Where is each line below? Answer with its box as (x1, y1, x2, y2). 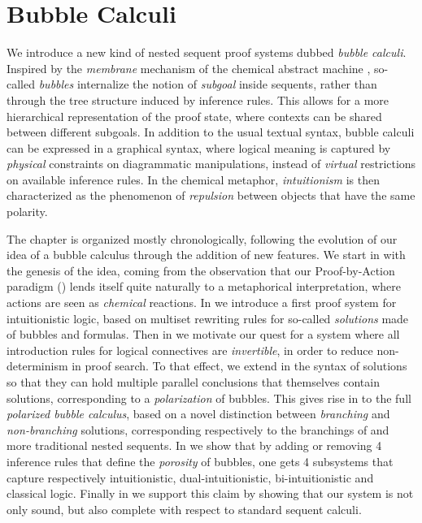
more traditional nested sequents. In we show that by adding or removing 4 (7, 437, 382, 454)
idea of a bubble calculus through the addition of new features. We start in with (7, 246, 406, 263)
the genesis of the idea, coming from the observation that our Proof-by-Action (7, 261, 395, 279)
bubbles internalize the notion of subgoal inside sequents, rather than (38, 76, 377, 93)
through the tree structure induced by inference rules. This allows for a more (7, 91, 389, 108)
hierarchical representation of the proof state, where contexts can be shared (7, 107, 382, 124)
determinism (7, 357, 68, 374)
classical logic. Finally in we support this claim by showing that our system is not (7, 485, 414, 502)
